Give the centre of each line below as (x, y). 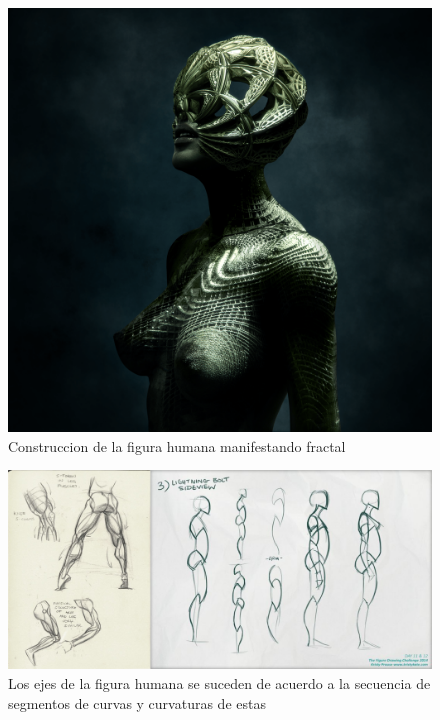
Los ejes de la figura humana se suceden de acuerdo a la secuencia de (219, 682)
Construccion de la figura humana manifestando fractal (177, 445)
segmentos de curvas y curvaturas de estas (137, 702)
